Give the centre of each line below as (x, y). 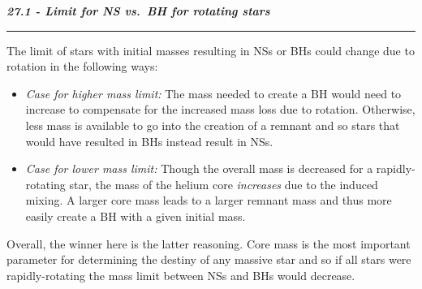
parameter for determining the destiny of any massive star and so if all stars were (209, 259)
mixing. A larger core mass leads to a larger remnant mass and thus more (209, 200)
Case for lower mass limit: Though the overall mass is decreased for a (199, 168)
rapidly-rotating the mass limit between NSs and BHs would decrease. (181, 275)
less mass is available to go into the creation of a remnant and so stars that (213, 125)
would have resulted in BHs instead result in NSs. (149, 141)
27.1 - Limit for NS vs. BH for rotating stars (138, 11)
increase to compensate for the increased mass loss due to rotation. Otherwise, (220, 109)
